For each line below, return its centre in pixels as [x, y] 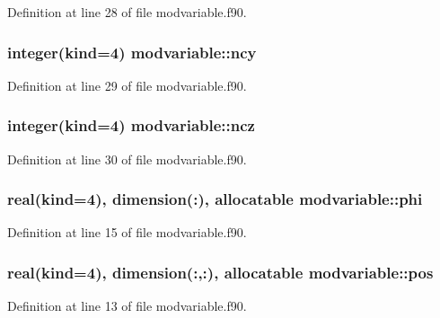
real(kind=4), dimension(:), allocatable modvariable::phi [215, 199]
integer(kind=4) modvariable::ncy [132, 52]
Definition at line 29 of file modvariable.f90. [127, 85]
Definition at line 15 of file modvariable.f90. [127, 232]
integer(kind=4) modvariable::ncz [131, 125]
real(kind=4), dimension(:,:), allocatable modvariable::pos [220, 272]
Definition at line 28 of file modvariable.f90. [127, 12]
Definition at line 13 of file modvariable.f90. [127, 306]
